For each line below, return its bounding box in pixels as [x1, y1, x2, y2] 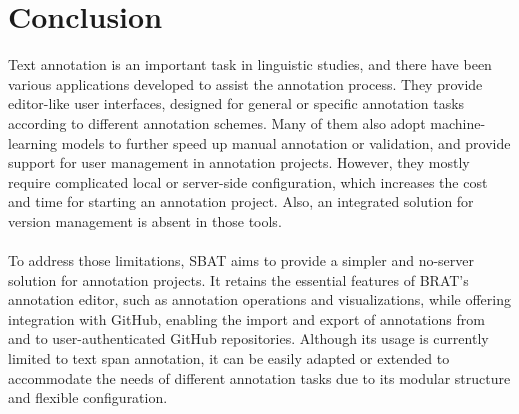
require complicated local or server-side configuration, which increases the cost [8, 171, 488, 192]
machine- [430, 112, 486, 133]
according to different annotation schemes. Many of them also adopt [8, 112, 426, 133]
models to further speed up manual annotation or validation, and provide [61, 132, 511, 153]
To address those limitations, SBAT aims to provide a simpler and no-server [8, 250, 475, 271]
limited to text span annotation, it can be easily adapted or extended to [8, 348, 450, 369]
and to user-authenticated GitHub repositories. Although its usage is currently [8, 328, 489, 349]
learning [8, 132, 58, 153]
